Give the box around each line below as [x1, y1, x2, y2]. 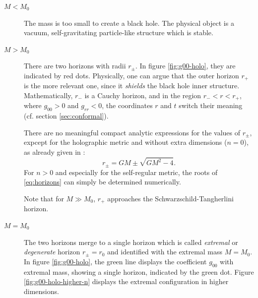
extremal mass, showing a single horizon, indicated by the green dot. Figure [24, 266, 254, 277]
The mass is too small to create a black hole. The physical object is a [24, 17, 234, 28]
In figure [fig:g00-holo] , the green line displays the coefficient [24, 256, 207, 266]
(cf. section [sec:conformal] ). [24, 111, 109, 121]
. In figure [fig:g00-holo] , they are [135, 60, 236, 71]
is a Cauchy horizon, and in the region [84, 90, 201, 101]
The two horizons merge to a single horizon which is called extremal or [24, 237, 238, 247]
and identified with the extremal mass [107, 246, 223, 257]
